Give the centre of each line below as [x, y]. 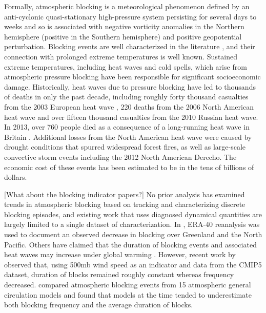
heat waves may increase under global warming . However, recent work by [120, 254]
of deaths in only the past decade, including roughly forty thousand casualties [126, 97]
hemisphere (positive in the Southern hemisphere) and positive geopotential [123, 36]
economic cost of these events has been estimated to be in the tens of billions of [129, 167]
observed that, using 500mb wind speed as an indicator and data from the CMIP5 [133, 264]
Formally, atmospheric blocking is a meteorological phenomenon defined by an [127, 6]
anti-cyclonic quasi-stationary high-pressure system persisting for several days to [130, 16]
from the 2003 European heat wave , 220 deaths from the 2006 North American [129, 106]
